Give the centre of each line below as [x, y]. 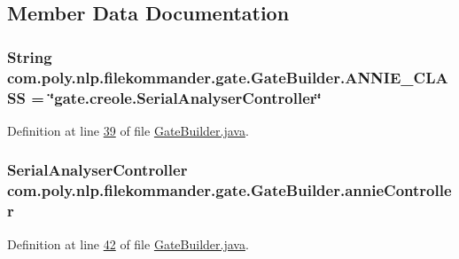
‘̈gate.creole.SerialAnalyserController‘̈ [186, 97]
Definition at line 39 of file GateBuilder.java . [128, 130]
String [30, 56]
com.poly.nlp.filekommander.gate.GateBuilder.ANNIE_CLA [228, 77]
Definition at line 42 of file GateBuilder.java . [128, 243]
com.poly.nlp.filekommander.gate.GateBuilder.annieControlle [229, 190]
